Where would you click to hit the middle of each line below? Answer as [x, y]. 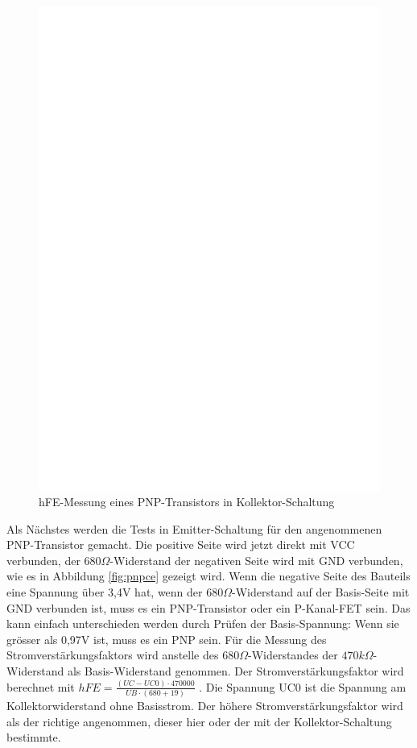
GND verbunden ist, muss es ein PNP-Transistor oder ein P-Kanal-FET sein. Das [208, 607]
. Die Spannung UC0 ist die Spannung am [303, 686]
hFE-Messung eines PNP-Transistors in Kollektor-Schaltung [187, 502]
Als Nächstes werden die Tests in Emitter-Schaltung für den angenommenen [194, 528]
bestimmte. [34, 737]
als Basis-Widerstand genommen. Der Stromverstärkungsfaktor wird [235, 671]
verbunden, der [43, 560]
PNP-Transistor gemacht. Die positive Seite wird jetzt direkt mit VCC [181, 544]
